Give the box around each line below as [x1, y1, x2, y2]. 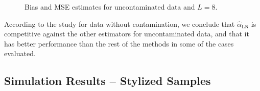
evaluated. [4, 48, 36, 59]
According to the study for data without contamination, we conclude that [4, 18, 235, 29]
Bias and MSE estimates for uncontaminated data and [25, 2, 195, 12]
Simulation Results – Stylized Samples [4, 73, 211, 88]
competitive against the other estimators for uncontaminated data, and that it [4, 28, 249, 39]
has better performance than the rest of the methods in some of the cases [4, 38, 234, 49]
